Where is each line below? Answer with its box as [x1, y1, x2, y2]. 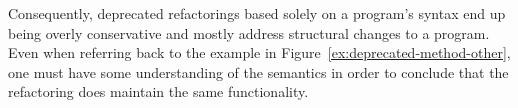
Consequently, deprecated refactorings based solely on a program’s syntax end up [8, 3, 506, 23]
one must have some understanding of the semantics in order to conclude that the [8, 61, 509, 82]
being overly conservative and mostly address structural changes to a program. [8, 22, 490, 43]
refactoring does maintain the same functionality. [8, 81, 309, 102]
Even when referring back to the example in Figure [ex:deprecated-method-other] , [8, 42, 511, 63]
